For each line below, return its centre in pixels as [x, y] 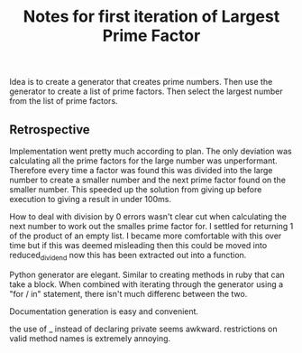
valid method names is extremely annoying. [90, 338]
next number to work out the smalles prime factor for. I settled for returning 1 [151, 226]
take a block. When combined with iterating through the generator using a [146, 284]
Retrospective [50, 130]
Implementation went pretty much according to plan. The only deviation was [151, 151]
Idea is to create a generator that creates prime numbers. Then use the [141, 82]
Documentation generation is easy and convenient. [104, 311]
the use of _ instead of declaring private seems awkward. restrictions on [143, 329]
